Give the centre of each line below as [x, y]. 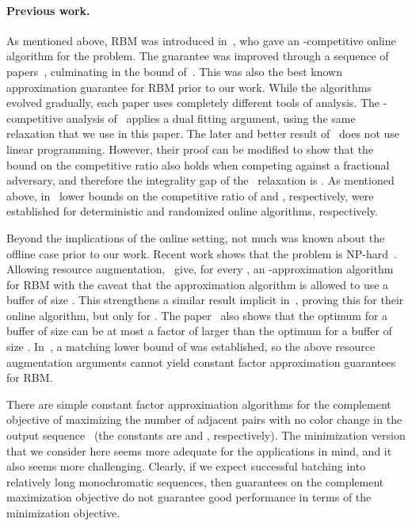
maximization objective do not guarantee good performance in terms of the [189, 497]
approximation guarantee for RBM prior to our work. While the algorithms [189, 87]
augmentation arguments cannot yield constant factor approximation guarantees [201, 362]
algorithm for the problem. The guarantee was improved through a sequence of [198, 56]
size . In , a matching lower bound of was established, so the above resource [191, 347]
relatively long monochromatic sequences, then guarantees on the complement [195, 481]
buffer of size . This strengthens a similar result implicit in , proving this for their [205, 300]
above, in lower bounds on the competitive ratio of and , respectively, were [190, 195]
